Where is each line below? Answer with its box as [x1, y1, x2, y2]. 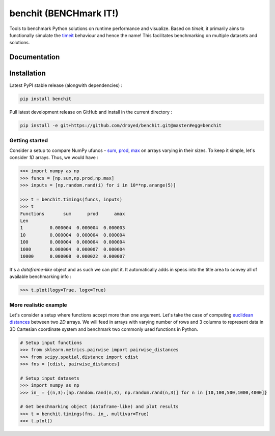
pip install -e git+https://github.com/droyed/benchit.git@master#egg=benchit [20, 122, 222, 129]
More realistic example [9, 301, 67, 308]
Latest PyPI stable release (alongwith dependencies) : [9, 82, 123, 88]
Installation [9, 69, 46, 78]
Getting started [9, 137, 48, 144]
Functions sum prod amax [20, 211, 125, 216]
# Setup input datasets [20, 375, 80, 381]
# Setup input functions [20, 339, 82, 346]
